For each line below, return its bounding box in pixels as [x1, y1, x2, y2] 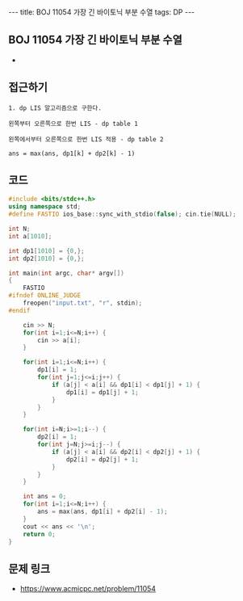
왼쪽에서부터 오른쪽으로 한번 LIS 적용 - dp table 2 [8, 135, 164, 143]
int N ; [8, 225, 31, 233]
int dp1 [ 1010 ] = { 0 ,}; [8, 246, 85, 255]
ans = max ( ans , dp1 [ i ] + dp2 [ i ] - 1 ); [37, 507, 168, 516]
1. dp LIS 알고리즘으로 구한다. [8, 103, 103, 112]
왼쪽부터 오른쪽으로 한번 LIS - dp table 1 [8, 120, 139, 128]
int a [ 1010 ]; [8, 232, 52, 240]
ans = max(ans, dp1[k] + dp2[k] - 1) [8, 149, 136, 158]
